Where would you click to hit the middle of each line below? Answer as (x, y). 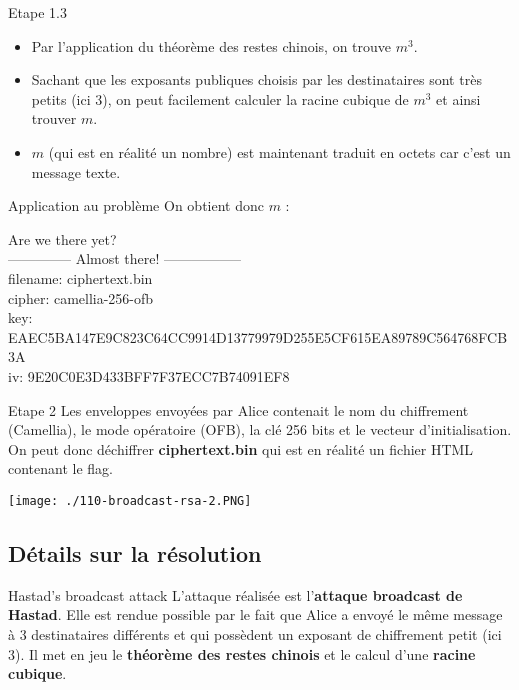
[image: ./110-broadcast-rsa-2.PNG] (130, 500)
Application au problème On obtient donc (136, 205)
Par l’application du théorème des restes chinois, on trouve (211, 45)
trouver (54, 118)
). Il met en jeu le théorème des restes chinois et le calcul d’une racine (245, 653)
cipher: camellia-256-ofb (81, 297)
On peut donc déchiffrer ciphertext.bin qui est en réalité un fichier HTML (241, 448)
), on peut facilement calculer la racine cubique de (255, 98)
